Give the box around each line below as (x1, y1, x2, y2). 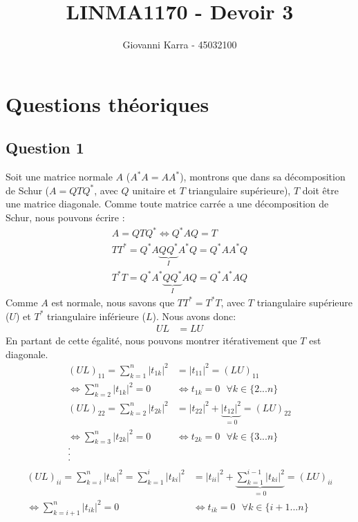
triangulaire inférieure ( (46, 308, 146, 323)
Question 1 (6, 137, 84, 158)
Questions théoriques (6, 89, 209, 118)
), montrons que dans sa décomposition (180, 169, 346, 184)
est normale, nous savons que (51, 295, 175, 309)
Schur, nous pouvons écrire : (6, 209, 125, 224)
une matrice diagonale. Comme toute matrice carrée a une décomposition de (6, 196, 329, 211)
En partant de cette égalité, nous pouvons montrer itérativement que (6, 333, 297, 348)
